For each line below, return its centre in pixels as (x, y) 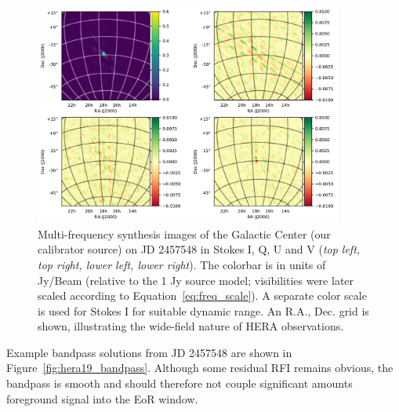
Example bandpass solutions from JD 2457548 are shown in (149, 352)
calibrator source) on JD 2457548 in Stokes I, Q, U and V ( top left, (199, 249)
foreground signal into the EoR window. (102, 398)
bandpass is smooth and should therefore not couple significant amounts (180, 383)
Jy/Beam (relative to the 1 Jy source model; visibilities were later (196, 280)
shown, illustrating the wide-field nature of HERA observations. (191, 326)
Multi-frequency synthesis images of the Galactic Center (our (184, 233)
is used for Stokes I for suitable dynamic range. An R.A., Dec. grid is (203, 310)
